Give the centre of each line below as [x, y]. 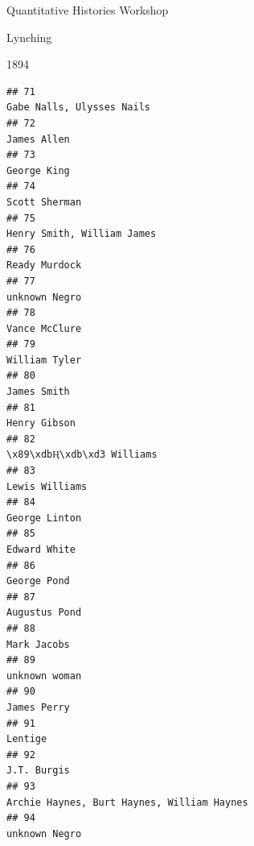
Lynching [29, 37]
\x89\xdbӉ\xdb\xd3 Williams [82, 455]
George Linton [44, 518]
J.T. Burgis [38, 771]
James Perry [38, 707]
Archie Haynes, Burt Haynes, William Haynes [127, 802]
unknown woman [44, 676]
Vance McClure [44, 328]
